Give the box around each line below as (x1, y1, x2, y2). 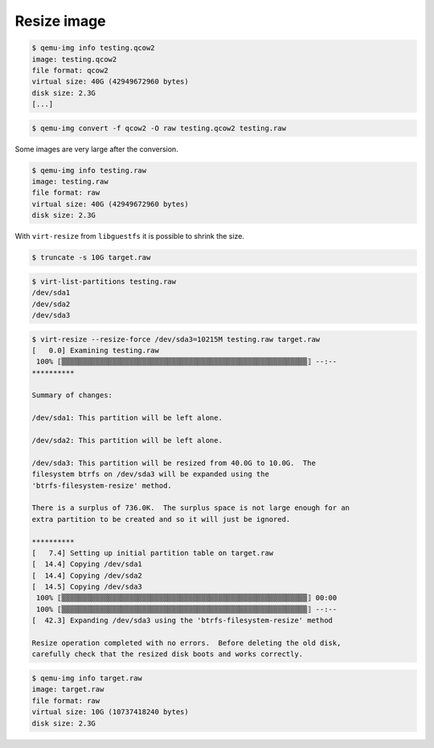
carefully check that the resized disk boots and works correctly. (31, 650, 304, 659)
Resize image (14, 12, 106, 30)
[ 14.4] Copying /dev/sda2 (31, 571, 142, 580)
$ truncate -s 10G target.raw (31, 253, 151, 262)
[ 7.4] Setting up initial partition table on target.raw (31, 548, 274, 557)
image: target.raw (31, 684, 104, 694)
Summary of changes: (31, 391, 113, 400)
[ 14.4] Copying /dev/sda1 (31, 560, 142, 569)
